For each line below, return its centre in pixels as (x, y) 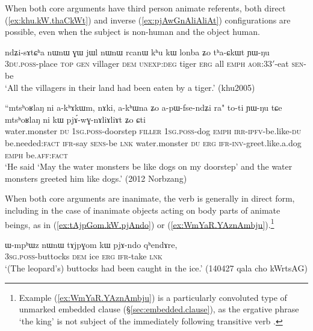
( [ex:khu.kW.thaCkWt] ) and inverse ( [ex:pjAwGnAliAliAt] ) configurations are (148, 20)
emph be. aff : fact (36, 154)
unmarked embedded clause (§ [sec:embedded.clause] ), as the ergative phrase (159, 309)
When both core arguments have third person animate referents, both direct (145, 8)
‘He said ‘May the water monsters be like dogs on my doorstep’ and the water (149, 166)
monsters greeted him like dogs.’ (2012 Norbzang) (96, 178)
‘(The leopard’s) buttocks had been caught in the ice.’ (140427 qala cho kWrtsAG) (156, 268)
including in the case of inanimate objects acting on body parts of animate (143, 210)
